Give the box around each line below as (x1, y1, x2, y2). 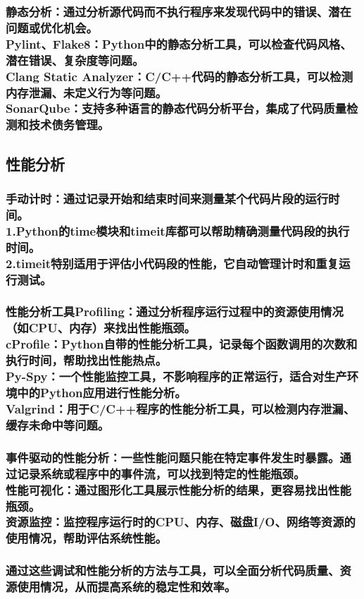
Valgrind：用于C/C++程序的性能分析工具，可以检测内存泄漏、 (6, 399, 356, 417)
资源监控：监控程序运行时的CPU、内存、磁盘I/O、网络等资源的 (6, 513, 356, 531)
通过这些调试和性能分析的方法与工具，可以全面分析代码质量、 (6, 562, 340, 579)
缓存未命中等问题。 (6, 416, 110, 433)
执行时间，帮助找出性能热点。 (6, 351, 168, 369)
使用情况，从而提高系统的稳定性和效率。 (17, 578, 237, 595)
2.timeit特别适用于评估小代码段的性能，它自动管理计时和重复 (6, 254, 339, 272)
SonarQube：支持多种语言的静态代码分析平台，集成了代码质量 (6, 99, 347, 117)
